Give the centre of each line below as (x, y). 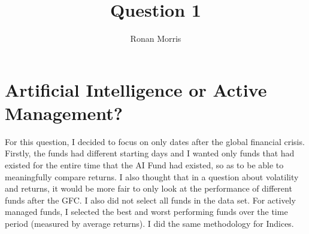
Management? (64, 113)
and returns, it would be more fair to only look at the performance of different (149, 188)
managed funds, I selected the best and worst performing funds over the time (146, 212)
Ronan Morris (156, 39)
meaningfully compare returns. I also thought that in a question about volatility (152, 176)
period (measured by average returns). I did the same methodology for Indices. (149, 223)
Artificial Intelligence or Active (136, 89)
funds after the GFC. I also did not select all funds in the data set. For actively (150, 200)
